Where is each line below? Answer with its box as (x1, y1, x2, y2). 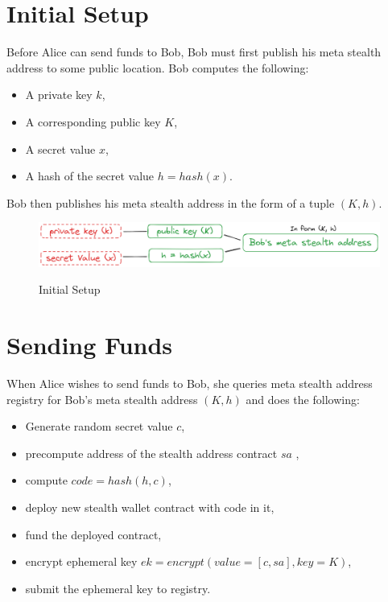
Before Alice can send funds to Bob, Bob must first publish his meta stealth (6, 43, 382, 60)
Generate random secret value (25, 418, 173, 435)
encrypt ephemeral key (25, 553, 138, 570)
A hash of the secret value (25, 167, 155, 184)
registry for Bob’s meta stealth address (6, 390, 198, 407)
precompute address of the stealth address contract (25, 444, 278, 461)
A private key (25, 86, 93, 103)
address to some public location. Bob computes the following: (6, 59, 309, 76)
